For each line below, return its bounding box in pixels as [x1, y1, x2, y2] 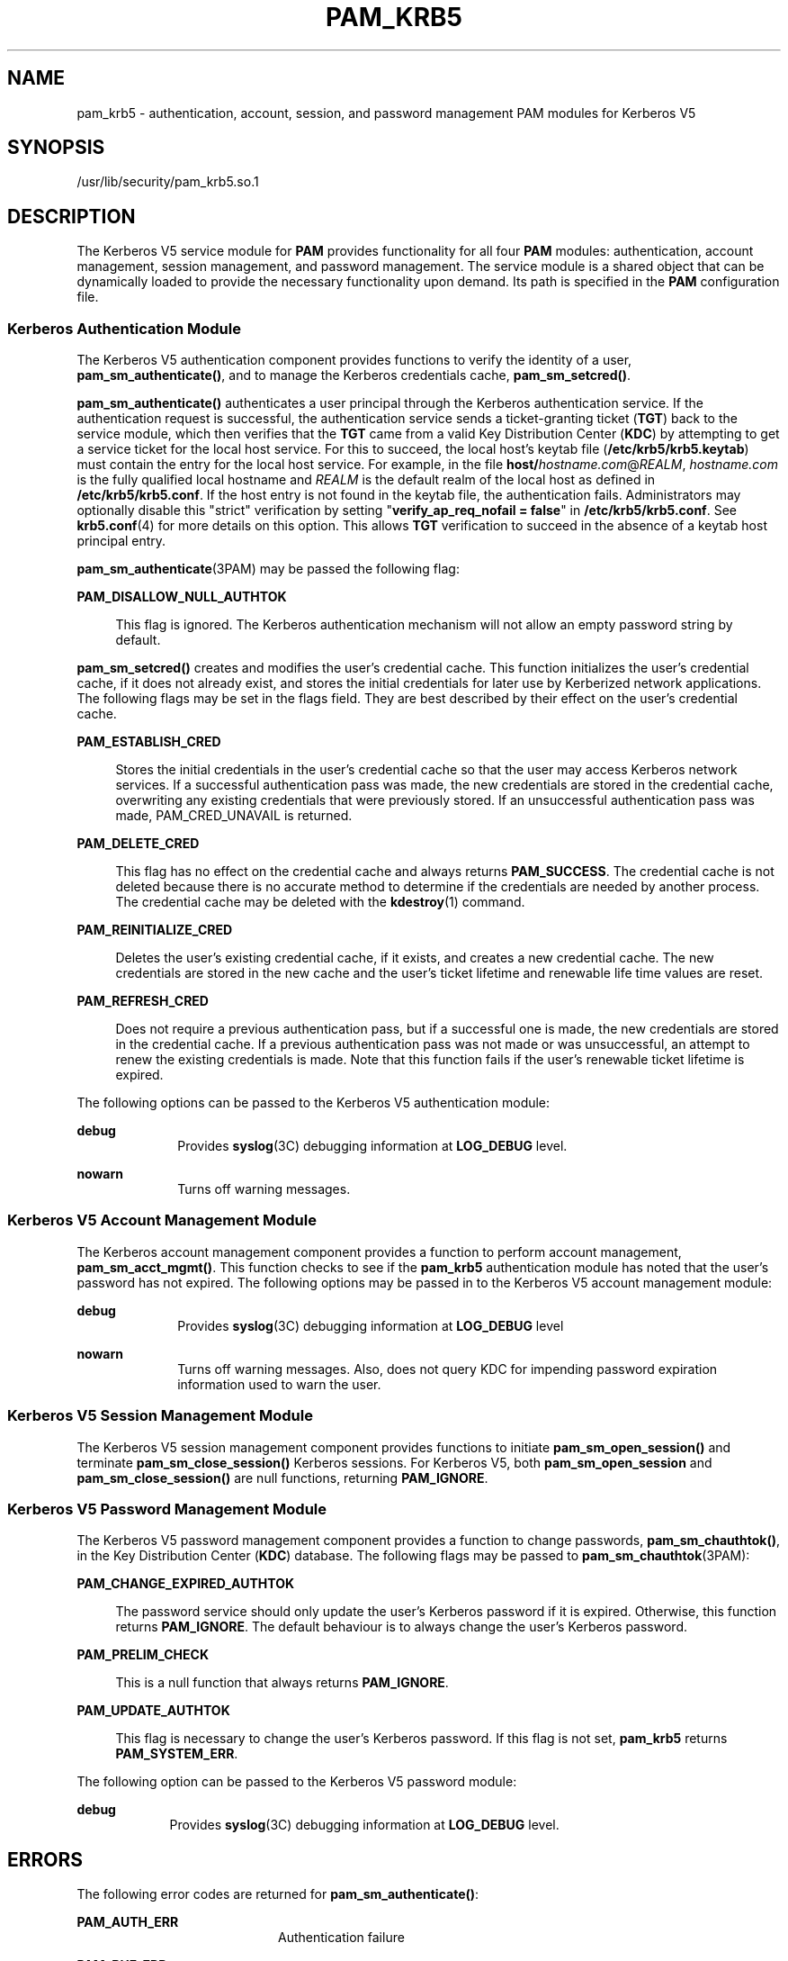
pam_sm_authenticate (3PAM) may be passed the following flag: [76, 561, 460, 577]
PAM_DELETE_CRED [76, 836, 200, 852]
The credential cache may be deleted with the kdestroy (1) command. [115, 894, 525, 910]
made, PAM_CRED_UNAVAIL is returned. [115, 808, 353, 824]
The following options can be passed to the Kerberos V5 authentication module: [76, 1095, 551, 1111]
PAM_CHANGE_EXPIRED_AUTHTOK [76, 1576, 294, 1592]
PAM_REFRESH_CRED [76, 993, 209, 1009]
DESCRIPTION [7, 204, 136, 228]
